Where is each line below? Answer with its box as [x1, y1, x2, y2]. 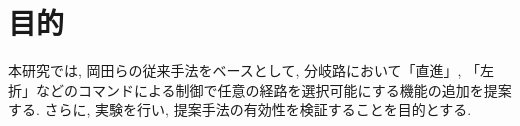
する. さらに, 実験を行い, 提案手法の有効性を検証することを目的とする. [8, 99, 472, 120]
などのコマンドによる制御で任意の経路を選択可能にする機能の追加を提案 [35, 79, 512, 100]
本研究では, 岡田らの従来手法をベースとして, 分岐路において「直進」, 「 [8, 60, 481, 81]
